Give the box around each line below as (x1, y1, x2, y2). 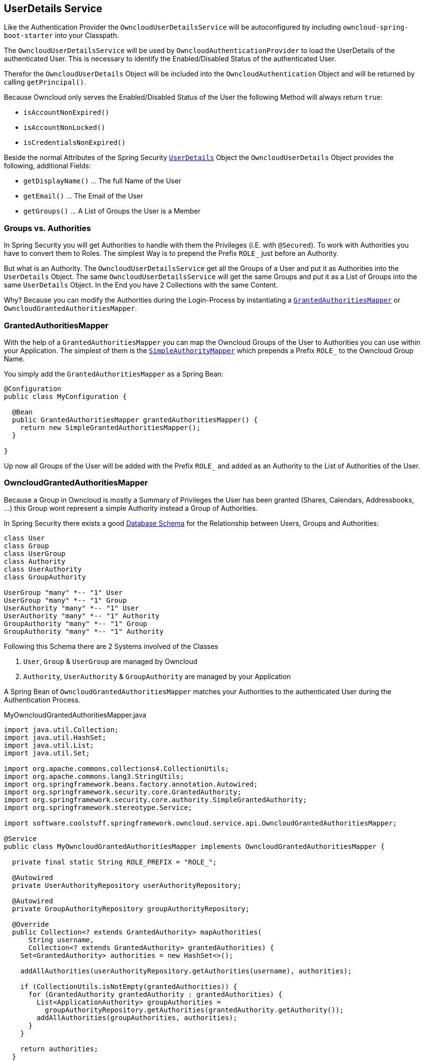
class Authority (4, 557, 66, 565)
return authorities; (20, 1044, 98, 1053)
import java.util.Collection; (4, 725, 119, 734)
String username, (28, 935, 94, 944)
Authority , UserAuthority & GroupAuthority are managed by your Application (23, 672, 291, 681)
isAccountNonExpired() (23, 108, 110, 117)
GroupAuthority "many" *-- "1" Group (4, 619, 148, 628)
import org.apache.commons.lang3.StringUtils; (4, 772, 184, 780)
